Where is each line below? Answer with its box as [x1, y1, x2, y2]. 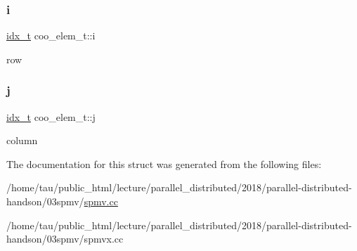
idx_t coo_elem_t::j [6, 109, 96, 124]
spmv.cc [84, 194, 118, 208]
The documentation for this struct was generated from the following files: [6, 156, 322, 171]
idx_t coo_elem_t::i [6, 28, 96, 43]
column [6, 133, 38, 148]
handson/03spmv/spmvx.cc [6, 231, 124, 246]
